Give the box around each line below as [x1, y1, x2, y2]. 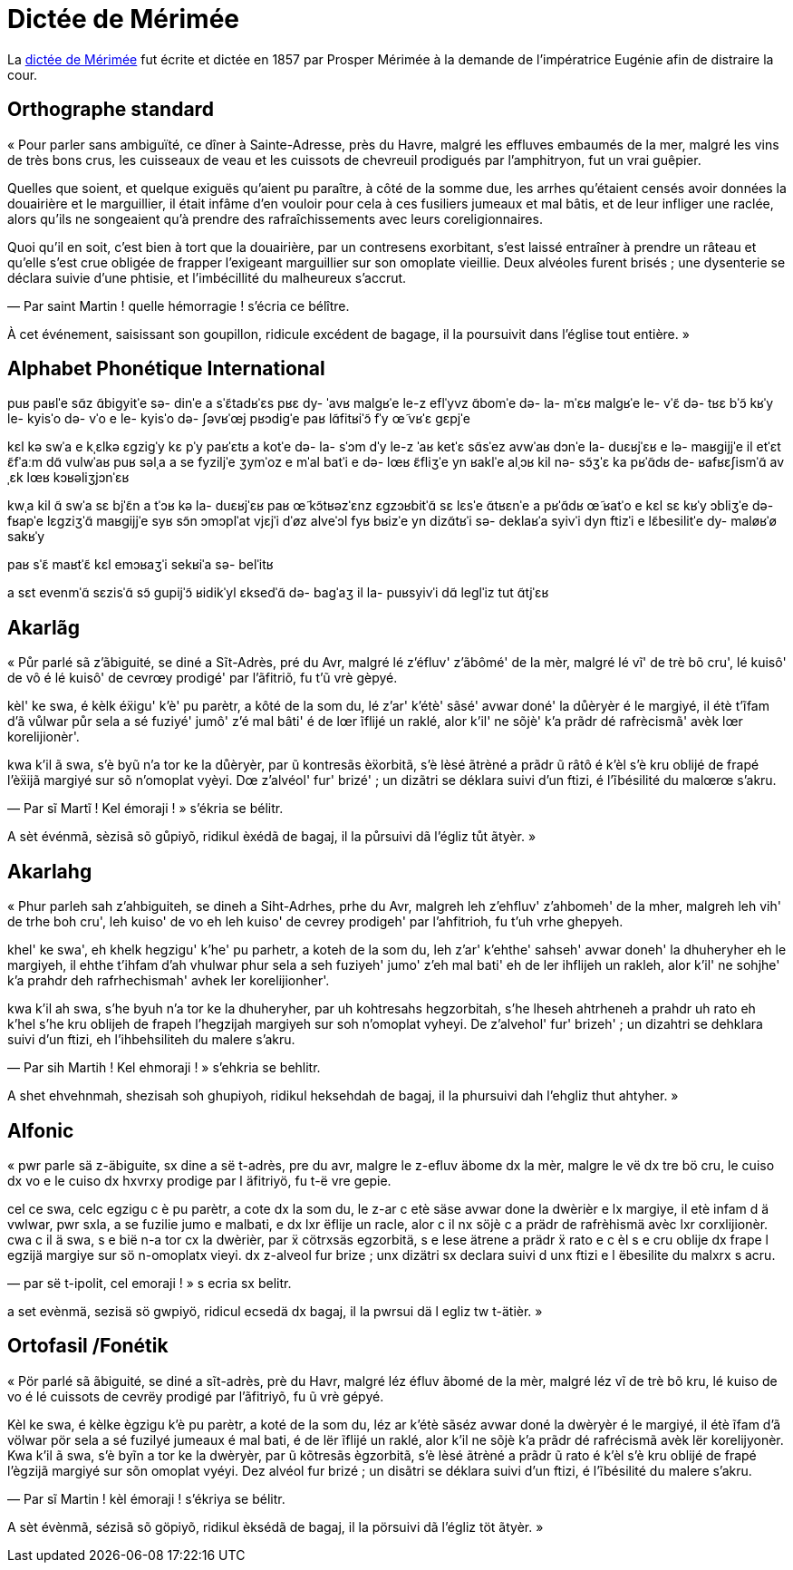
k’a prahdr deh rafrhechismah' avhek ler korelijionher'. [7, 973, 330, 989]
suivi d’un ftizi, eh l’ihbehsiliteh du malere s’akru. [7, 1032, 295, 1048]
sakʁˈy [7, 528, 45, 545]
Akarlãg [7, 615, 81, 639]
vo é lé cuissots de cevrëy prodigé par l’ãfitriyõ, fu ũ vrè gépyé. [7, 1388, 384, 1404]
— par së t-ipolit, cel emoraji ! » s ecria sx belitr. [7, 1274, 292, 1291]
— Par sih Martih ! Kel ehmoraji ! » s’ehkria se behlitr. [7, 1060, 321, 1076]
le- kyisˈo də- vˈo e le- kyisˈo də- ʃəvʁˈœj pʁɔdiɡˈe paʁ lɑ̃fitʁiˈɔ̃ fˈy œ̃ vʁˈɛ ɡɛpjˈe [7, 411, 470, 427]
